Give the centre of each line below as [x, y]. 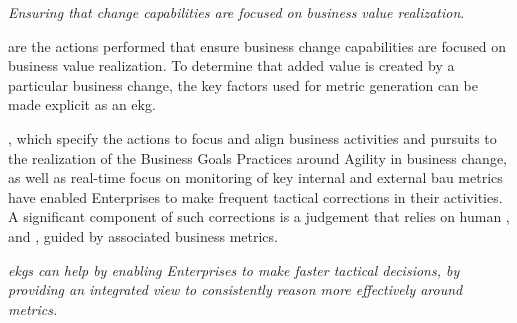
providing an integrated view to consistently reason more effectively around [235, 289]
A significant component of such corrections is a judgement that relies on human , [259, 216]
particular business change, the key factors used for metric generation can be [243, 84]
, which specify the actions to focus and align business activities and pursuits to [252, 137]
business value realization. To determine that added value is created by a [231, 65]
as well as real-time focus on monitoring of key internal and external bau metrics [255, 177]
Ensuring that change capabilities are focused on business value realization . [236, 12]
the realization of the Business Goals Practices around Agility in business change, [257, 157]
